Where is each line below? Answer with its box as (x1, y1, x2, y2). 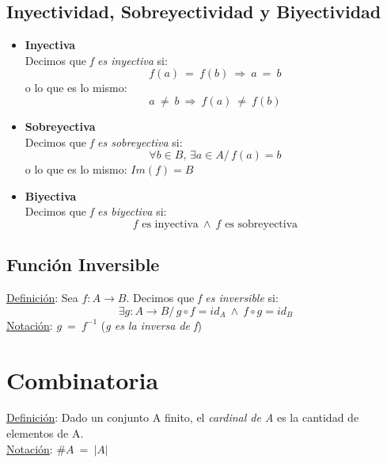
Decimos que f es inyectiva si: (25, 52, 168, 68)
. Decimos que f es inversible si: (126, 289, 279, 306)
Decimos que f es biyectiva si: (25, 203, 167, 220)
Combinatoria (6, 363, 159, 396)
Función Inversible (6, 252, 160, 277)
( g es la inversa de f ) (101, 316, 202, 333)
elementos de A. (6, 425, 84, 442)
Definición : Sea (6, 289, 78, 306)
